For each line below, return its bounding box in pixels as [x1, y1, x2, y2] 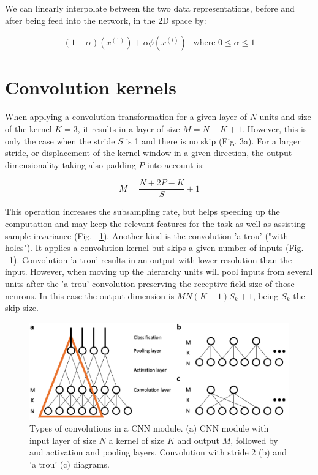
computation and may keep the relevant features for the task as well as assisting [5, 217, 306, 230]
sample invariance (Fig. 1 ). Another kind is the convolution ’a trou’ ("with [5, 229, 289, 242]
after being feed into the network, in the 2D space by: [5, 13, 206, 26]
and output [177, 433, 219, 446]
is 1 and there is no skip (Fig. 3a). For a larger [126, 134, 301, 147]
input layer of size [29, 433, 97, 446]
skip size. [5, 301, 39, 314]
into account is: [147, 158, 205, 171]
